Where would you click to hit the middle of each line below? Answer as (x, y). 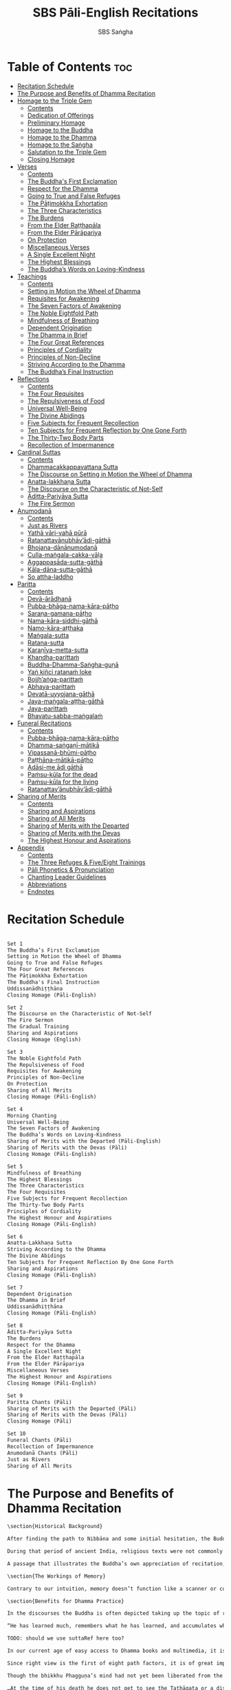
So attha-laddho (50, 576)
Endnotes (41, 891)
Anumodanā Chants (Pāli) (43, 1453)
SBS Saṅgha (115, 32)
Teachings (32, 276)
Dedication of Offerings (60, 115)
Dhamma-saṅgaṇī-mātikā (63, 745)
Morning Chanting (32, 1116)
